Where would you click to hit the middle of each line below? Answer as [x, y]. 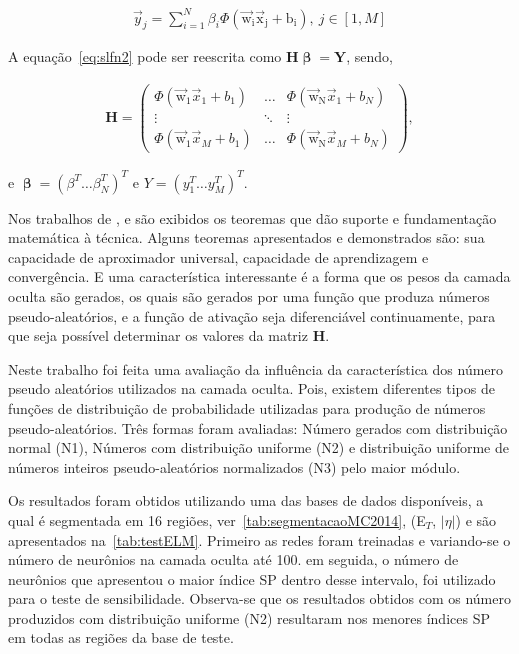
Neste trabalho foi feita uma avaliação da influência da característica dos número [256, 368]
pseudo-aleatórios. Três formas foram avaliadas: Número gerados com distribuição [258, 427]
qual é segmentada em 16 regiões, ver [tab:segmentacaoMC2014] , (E [217, 519]
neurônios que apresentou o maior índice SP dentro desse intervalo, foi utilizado [252, 578]
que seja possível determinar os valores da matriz [158, 335]
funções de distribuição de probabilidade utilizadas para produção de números [247, 407]
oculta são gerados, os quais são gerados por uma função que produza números [249, 295]
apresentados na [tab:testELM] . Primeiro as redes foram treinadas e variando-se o [259, 539]
